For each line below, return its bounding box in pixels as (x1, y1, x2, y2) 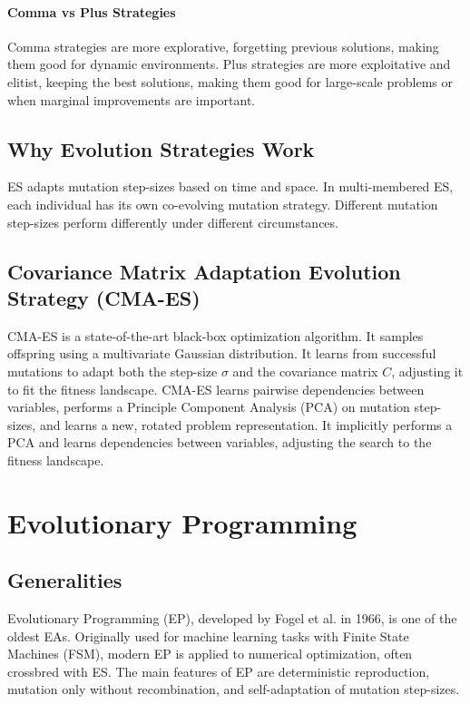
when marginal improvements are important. (7, 90, 256, 109)
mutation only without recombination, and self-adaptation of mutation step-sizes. (7, 680, 460, 699)
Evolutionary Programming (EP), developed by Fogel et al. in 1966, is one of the (7, 609, 457, 628)
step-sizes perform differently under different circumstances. (7, 212, 338, 231)
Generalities (7, 566, 122, 594)
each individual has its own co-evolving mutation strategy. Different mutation (7, 194, 438, 213)
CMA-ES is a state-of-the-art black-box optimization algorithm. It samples (7, 326, 424, 345)
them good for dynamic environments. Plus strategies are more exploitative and (7, 54, 451, 73)
